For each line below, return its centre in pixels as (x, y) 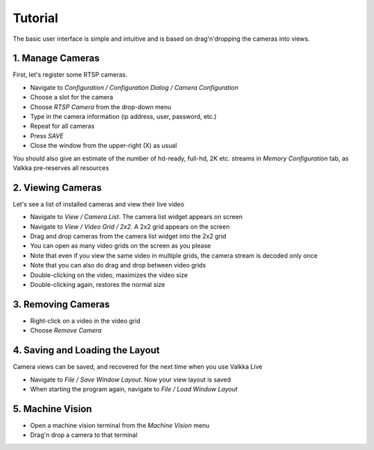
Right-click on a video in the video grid (85, 321)
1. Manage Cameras (56, 58)
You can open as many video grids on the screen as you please (121, 246)
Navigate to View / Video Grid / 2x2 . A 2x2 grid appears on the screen (130, 226)
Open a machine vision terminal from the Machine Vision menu (120, 425)
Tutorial (36, 18)
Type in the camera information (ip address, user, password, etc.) (124, 117)
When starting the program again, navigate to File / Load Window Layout (134, 389)
